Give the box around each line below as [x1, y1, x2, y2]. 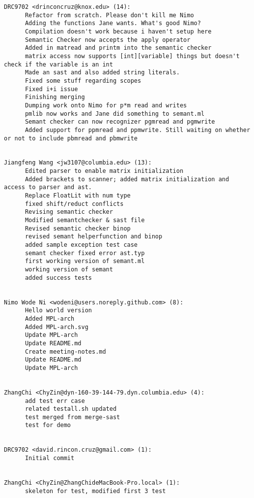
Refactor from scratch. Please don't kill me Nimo [25, 11, 194, 19]
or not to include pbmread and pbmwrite [4, 134, 138, 142]
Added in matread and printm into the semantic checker [25, 44, 212, 52]
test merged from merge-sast [25, 413, 120, 421]
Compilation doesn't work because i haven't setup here [25, 28, 212, 35]
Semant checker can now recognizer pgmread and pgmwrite [25, 118, 215, 126]
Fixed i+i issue [25, 85, 78, 93]
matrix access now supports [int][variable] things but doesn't [25, 52, 240, 60]
